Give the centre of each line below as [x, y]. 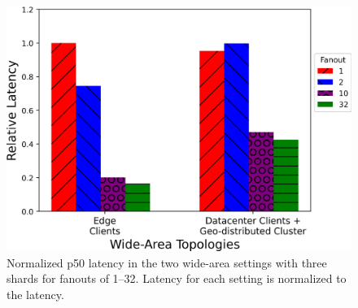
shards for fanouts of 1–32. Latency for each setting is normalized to [177, 278]
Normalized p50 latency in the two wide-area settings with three [167, 262]
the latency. [35, 294]
